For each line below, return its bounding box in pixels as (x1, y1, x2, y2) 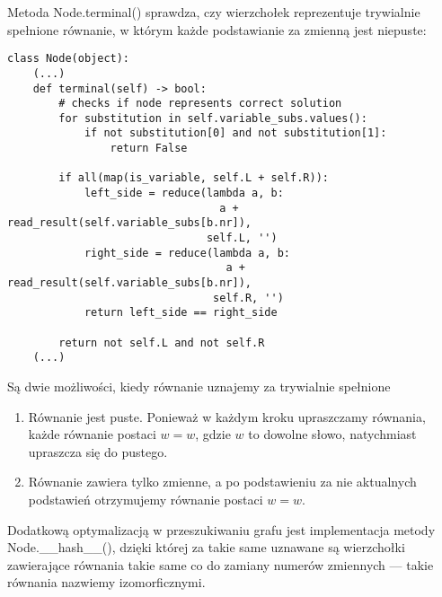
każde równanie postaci (28, 425, 156, 443)
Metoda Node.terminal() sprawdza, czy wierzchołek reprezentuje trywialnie (7, 3, 420, 21)
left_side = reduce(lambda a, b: (84, 187, 284, 200)
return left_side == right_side (84, 306, 278, 320)
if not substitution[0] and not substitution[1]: (84, 127, 387, 140)
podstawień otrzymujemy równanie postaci (28, 489, 263, 508)
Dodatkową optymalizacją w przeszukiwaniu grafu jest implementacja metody (7, 520, 436, 539)
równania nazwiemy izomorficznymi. (7, 573, 206, 592)
